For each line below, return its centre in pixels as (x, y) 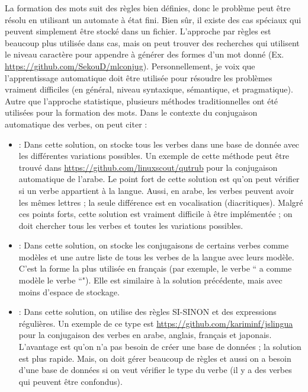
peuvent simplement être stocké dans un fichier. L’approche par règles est (138, 31)
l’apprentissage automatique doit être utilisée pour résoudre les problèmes (139, 77)
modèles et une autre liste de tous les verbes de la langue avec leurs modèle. (156, 256)
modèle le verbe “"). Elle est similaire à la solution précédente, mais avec (150, 280)
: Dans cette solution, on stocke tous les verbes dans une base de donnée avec (159, 144)
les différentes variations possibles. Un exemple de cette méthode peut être (154, 156)
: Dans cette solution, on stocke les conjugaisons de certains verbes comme (154, 245)
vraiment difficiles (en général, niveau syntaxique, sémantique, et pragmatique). (149, 89)
